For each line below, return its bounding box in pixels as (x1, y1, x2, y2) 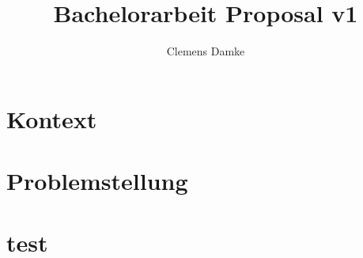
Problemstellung (6, 165, 188, 197)
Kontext (6, 102, 97, 135)
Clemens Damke (166, 43, 245, 59)
